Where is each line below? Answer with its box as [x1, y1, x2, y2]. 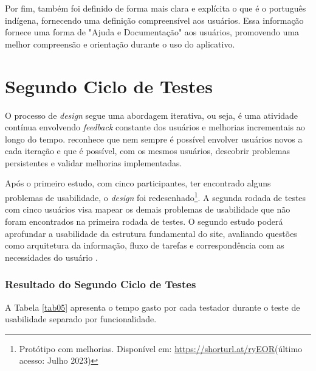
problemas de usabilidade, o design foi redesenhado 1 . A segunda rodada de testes [5, 189, 306, 203]
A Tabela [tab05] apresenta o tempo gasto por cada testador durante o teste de [5, 300, 300, 313]
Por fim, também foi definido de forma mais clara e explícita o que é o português [5, 2, 306, 14]
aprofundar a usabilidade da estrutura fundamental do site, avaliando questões [5, 227, 297, 239]
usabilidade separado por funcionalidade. [5, 313, 157, 325]
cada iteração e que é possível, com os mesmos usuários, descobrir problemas [5, 144, 290, 157]
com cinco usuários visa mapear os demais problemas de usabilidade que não [5, 203, 290, 216]
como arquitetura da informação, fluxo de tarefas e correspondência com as [5, 239, 284, 252]
